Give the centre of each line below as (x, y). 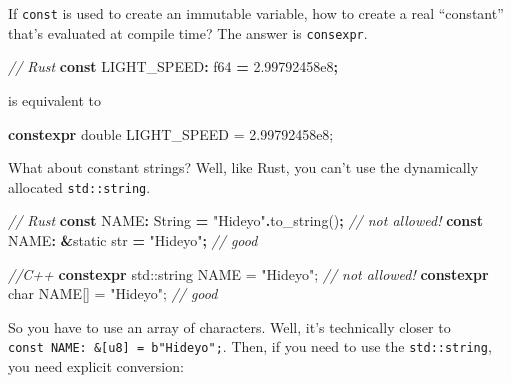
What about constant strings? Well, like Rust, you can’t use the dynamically (243, 167)
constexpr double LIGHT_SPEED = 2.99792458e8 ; (171, 133)
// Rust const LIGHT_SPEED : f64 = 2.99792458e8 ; (173, 66)
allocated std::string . (79, 186)
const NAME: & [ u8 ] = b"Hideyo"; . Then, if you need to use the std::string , (250, 346)
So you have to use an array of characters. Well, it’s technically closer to (229, 326)
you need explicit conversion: (96, 365)
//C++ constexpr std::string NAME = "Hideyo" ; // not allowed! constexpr (248, 273)
